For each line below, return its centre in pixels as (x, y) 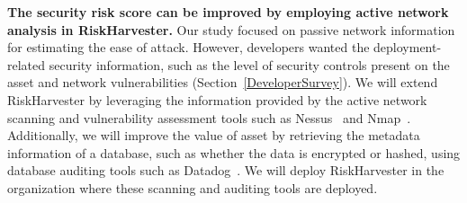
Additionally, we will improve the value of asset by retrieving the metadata (214, 135)
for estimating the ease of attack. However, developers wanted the (189, 47)
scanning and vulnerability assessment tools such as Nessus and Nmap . (209, 117)
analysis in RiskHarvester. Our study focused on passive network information (231, 29)
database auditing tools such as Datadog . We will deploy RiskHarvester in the (226, 170)
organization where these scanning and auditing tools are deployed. (193, 187)
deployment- (408, 47)
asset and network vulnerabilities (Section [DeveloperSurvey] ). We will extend (223, 82)
